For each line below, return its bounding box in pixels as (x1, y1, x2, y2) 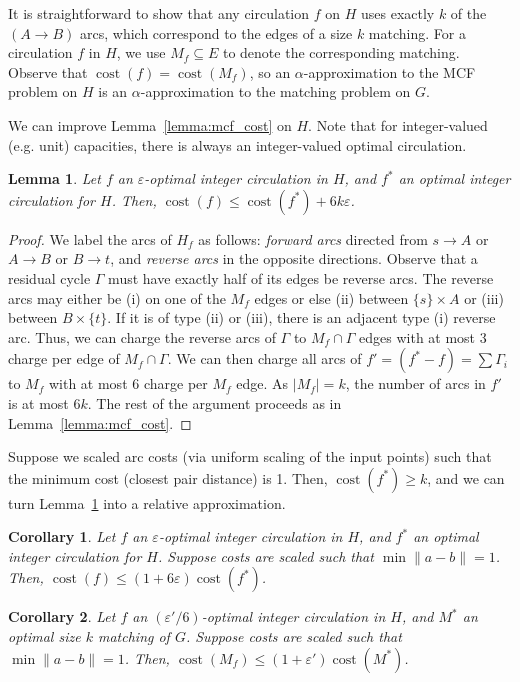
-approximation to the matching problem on (140, 81, 411, 102)
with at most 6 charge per (48, 373, 208, 394)
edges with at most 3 (359, 326, 487, 347)
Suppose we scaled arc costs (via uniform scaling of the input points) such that (8, 446, 492, 467)
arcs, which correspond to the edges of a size (80, 22, 353, 43)
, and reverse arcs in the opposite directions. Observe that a (110, 248, 478, 269)
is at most (8, 392, 69, 413)
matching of (97, 626, 170, 647)
